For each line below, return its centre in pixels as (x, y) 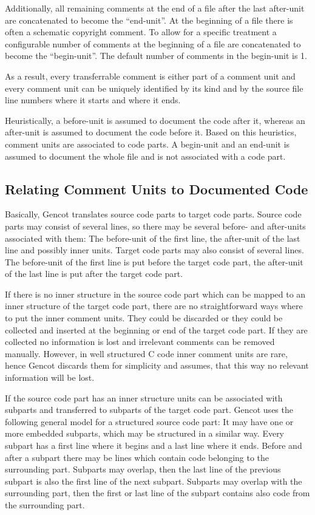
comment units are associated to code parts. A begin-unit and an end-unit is (147, 144)
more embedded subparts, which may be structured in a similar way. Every (145, 433)
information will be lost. (50, 377)
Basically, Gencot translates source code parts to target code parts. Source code (153, 214)
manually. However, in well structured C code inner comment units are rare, (146, 353)
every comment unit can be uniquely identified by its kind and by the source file (154, 88)
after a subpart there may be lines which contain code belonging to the (137, 457)
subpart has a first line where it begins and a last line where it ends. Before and (154, 445)
